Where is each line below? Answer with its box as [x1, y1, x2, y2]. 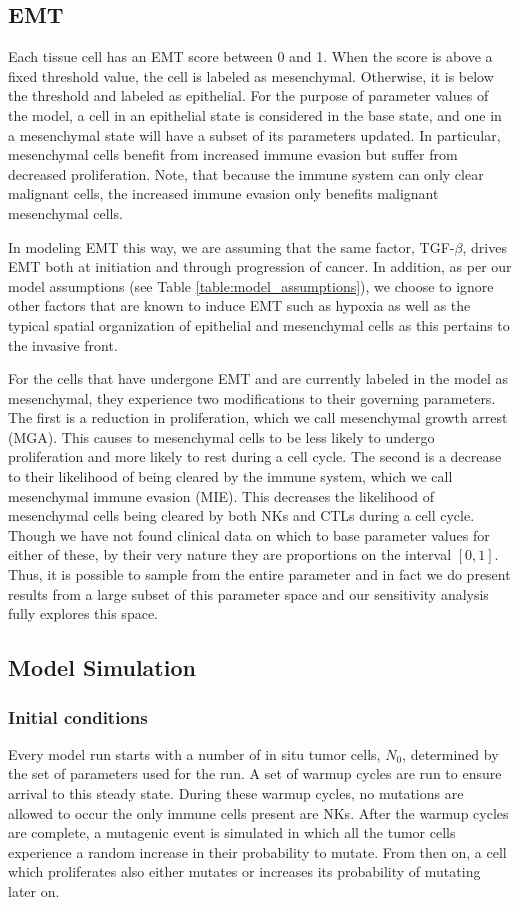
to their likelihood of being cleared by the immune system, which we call [8, 466, 453, 487]
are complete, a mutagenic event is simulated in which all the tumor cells [8, 822, 456, 843]
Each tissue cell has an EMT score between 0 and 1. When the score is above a [8, 46, 493, 67]
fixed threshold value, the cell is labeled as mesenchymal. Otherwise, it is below [8, 65, 494, 86]
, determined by [402, 743, 499, 764]
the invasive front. [8, 334, 118, 355]
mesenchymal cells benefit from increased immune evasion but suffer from [8, 144, 458, 165]
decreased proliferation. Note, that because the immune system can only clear [8, 163, 484, 184]
